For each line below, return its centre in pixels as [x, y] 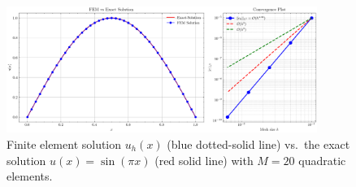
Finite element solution [64, 144]
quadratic [322, 160]
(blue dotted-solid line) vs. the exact [258, 144]
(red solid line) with [204, 160]
